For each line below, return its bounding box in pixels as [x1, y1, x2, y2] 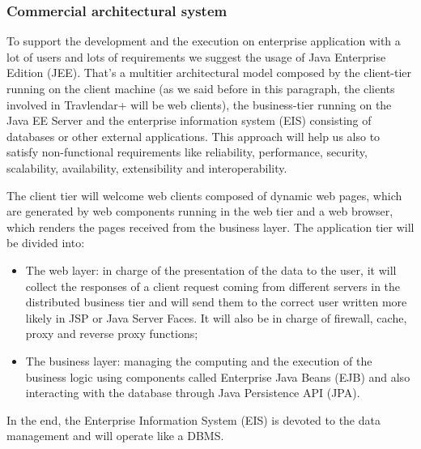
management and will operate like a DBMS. [6, 427, 224, 444]
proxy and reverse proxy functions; [25, 325, 198, 342]
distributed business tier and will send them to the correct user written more [25, 293, 407, 310]
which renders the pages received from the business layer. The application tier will [6, 218, 415, 235]
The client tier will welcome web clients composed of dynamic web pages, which [6, 186, 402, 203]
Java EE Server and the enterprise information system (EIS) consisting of [6, 112, 372, 129]
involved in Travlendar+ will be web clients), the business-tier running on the [6, 96, 392, 113]
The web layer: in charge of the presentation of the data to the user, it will [25, 261, 397, 278]
